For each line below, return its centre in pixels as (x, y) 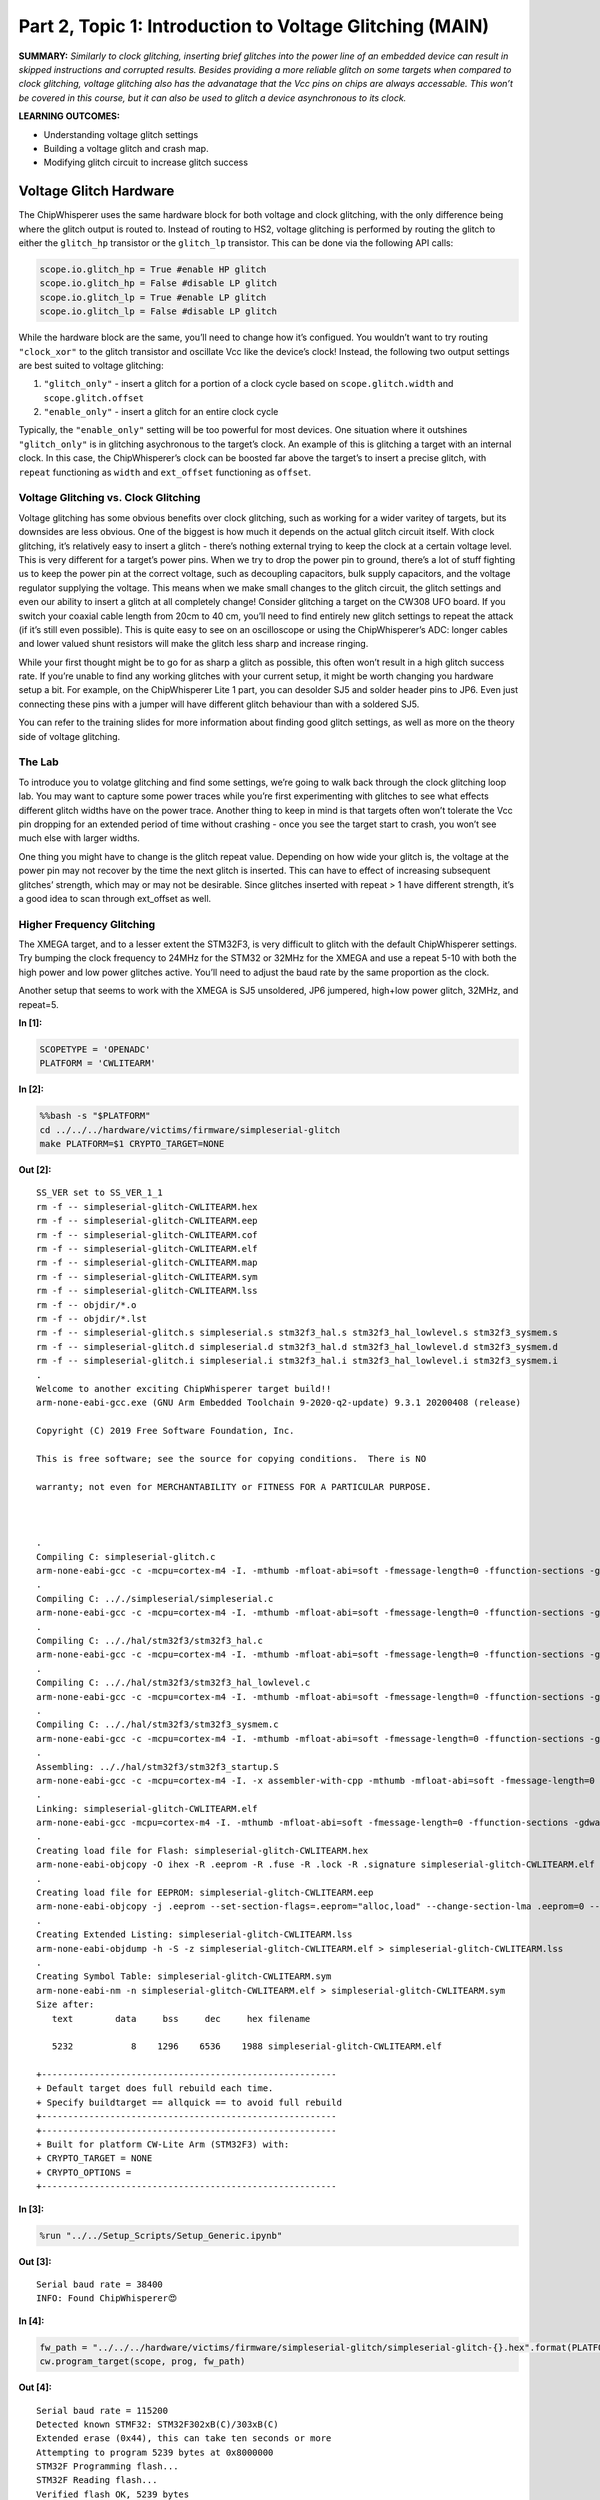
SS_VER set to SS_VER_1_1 (100, 1193)
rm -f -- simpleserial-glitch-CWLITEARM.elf (147, 1249)
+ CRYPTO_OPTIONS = (84, 2172)
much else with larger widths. (79, 838)
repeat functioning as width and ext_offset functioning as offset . (165, 472)
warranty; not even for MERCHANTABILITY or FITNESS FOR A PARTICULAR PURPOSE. (234, 1486)
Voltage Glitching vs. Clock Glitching (109, 498)
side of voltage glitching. (69, 736)
